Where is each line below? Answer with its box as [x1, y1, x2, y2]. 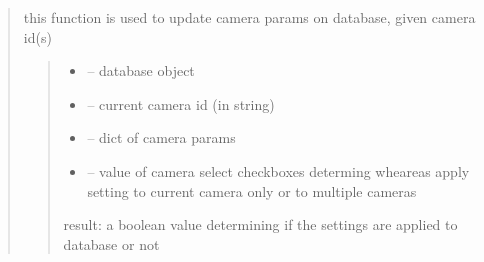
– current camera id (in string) [87, 93, 275, 114]
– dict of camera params [87, 127, 236, 148]
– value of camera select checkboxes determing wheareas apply [87, 160, 470, 181]
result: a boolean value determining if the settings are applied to [63, 214, 458, 235]
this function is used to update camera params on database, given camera [23, 7, 476, 27]
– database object [87, 60, 195, 81]
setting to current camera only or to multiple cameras [87, 180, 417, 201]
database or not [63, 233, 160, 254]
